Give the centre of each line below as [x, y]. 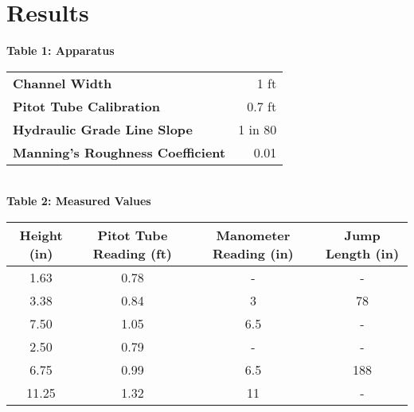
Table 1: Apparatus [61, 51]
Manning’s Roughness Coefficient [119, 152]
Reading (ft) [132, 253]
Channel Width [62, 83]
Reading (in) [253, 253]
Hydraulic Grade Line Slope [103, 129]
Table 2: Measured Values [79, 201]
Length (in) [362, 253]
